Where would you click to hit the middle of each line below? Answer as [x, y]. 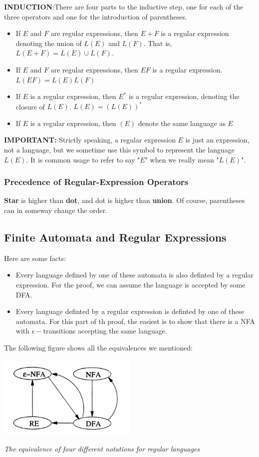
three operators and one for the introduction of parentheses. [96, 16]
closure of [30, 106]
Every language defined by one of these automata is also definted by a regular [134, 275]
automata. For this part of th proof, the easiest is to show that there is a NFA [135, 321]
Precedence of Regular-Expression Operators [96, 182]
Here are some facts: [35, 258]
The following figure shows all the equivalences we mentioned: [98, 347]
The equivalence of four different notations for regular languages [102, 449]
